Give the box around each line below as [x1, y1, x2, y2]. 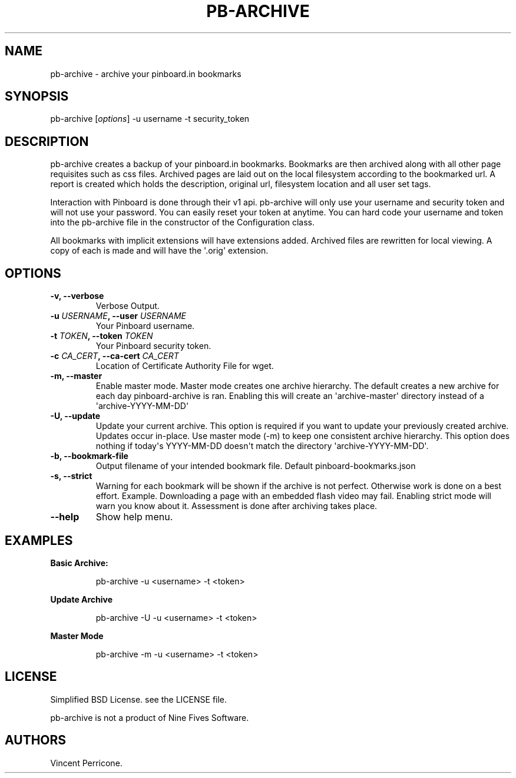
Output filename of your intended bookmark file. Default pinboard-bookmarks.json [95, 461, 416, 471]
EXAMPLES [5, 533, 73, 548]
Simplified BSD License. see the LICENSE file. [50, 694, 227, 704]
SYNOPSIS [5, 89, 69, 104]
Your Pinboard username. [95, 321, 195, 331]
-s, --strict [50, 471, 92, 481]
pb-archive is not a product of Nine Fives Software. [50, 712, 249, 723]
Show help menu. [95, 511, 173, 523]
